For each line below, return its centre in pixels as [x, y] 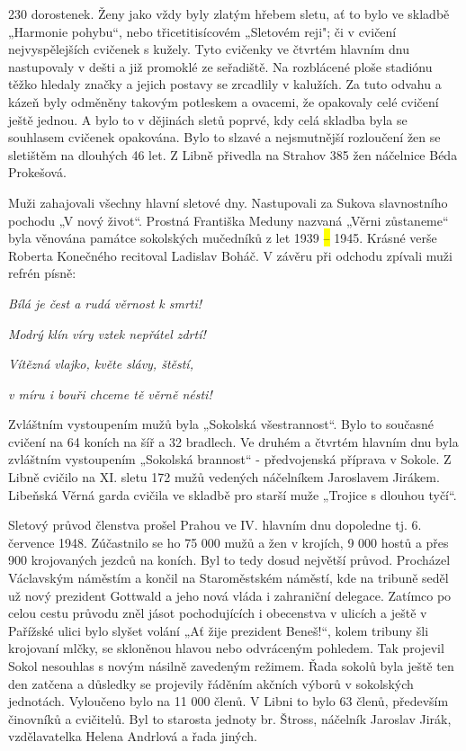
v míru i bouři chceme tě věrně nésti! [110, 393]
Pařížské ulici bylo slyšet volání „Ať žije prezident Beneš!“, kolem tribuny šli [219, 630]
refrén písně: [42, 273]
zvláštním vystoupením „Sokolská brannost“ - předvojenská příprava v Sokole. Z [230, 459]
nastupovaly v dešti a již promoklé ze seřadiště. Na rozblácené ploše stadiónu [220, 66]
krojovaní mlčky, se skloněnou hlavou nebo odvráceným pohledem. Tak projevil [226, 648]
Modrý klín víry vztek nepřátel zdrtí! [107, 333]
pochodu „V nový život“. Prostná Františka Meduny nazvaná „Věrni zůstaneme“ [229, 220]
